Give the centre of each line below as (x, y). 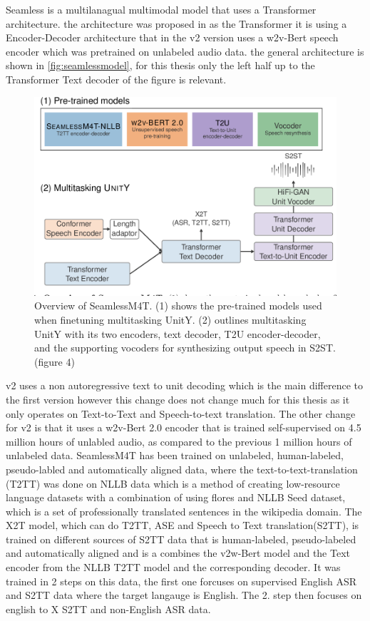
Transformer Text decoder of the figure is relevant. (116, 79)
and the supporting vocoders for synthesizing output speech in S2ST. (185, 348)
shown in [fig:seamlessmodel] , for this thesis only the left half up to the (160, 65)
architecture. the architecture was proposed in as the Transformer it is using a (176, 23)
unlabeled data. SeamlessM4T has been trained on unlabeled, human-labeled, (175, 455)
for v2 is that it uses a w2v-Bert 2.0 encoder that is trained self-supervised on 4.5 (184, 427)
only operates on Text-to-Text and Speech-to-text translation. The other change (181, 413)
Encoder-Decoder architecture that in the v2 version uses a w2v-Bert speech (172, 37)
